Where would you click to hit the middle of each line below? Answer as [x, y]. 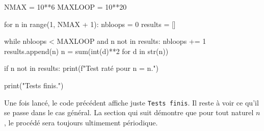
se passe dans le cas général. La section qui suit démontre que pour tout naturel [129, 112]
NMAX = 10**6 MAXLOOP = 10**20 [65, 7]
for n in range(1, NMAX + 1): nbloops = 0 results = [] [90, 24]
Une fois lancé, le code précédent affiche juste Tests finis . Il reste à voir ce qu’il [131, 102]
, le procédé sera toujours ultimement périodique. [81, 122]
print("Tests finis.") [34, 85]
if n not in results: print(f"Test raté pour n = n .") [81, 68]
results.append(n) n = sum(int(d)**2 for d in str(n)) [86, 51]
